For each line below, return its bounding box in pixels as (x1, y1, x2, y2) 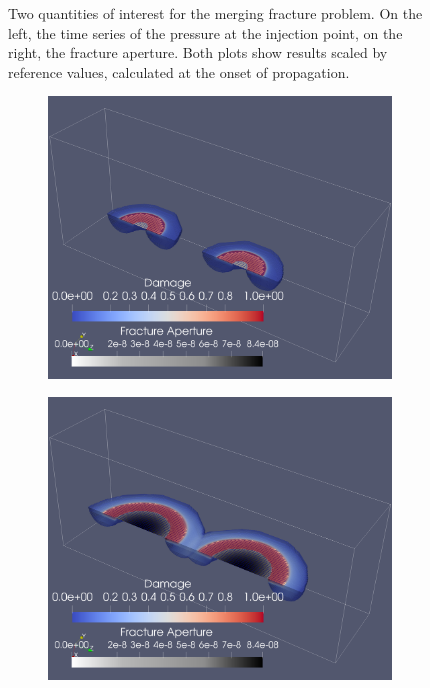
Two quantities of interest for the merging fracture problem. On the (8, 3, 423, 23)
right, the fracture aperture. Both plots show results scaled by (8, 42, 388, 63)
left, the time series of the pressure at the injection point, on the (8, 22, 403, 43)
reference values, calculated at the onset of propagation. (8, 61, 350, 82)
